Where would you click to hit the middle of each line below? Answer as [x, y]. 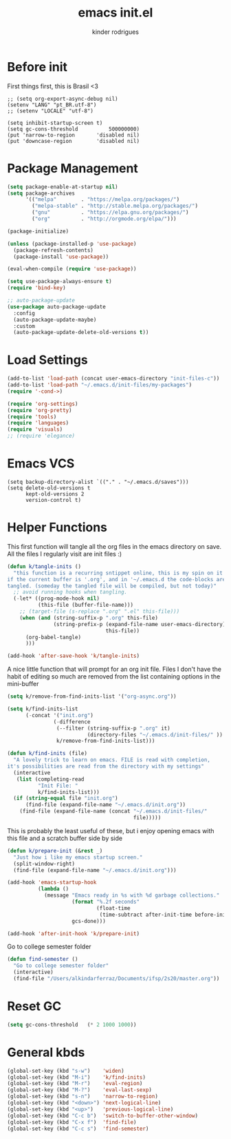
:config [24, 313]
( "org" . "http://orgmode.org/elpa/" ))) [104, 219]
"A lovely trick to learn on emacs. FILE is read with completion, [112, 760]
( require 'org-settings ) [43, 404]
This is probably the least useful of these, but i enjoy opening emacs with [111, 830]
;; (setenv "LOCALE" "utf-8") [51, 111]
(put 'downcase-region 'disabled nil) [73, 141]
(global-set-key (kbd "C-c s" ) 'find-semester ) [78, 1129]
